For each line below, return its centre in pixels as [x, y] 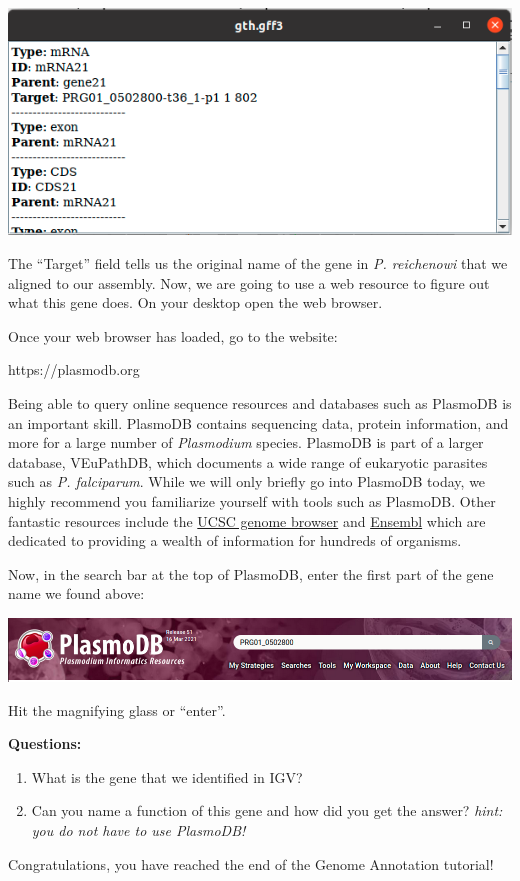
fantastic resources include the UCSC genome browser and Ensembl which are [247, 520]
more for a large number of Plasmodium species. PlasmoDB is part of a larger [246, 442]
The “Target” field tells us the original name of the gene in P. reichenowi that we [258, 263]
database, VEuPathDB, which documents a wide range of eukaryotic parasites [248, 461]
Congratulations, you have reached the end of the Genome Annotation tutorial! [251, 863]
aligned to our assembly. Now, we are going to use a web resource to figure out [249, 282]
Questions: [45, 743]
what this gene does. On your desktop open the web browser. [195, 302]
